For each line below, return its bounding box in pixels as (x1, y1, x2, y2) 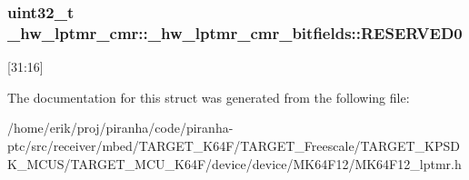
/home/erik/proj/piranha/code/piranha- (7, 118, 234, 137)
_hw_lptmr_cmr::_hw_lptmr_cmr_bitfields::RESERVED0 (7, 21, 463, 44)
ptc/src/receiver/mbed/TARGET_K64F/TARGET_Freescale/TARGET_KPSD (7, 135, 460, 155)
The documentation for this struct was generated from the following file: (7, 87, 410, 106)
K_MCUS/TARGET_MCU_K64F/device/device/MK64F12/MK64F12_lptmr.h (7, 154, 462, 173)
